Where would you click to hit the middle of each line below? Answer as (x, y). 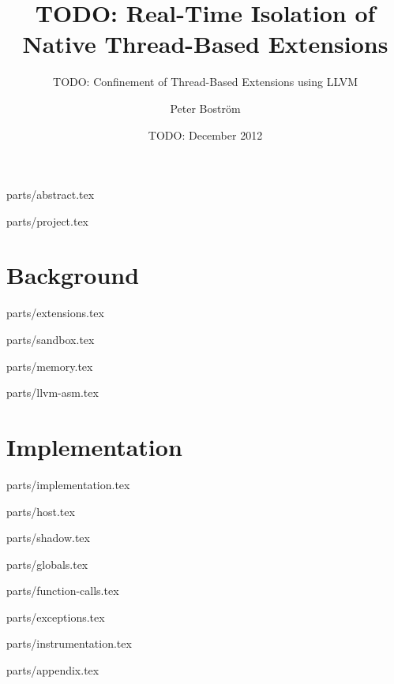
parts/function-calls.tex (63, 591)
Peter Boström (205, 108)
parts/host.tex (41, 511)
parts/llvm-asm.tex (53, 392)
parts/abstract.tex (51, 194)
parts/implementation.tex (68, 484)
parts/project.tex (48, 221)
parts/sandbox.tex (51, 339)
